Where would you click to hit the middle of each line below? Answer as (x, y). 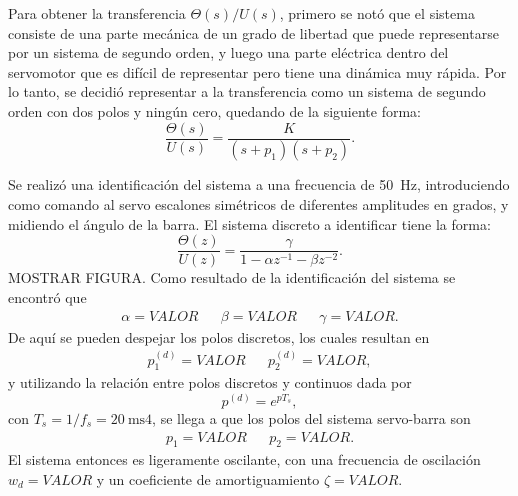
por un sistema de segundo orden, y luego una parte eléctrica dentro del (228, 52)
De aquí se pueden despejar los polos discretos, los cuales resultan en (219, 336)
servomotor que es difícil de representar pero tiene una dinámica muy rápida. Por (257, 71)
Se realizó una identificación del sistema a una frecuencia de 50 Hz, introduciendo (259, 184)
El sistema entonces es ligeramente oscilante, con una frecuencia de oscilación (244, 459)
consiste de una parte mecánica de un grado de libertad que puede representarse (253, 32)
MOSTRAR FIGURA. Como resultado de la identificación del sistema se (232, 277)
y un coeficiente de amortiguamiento (208, 479)
